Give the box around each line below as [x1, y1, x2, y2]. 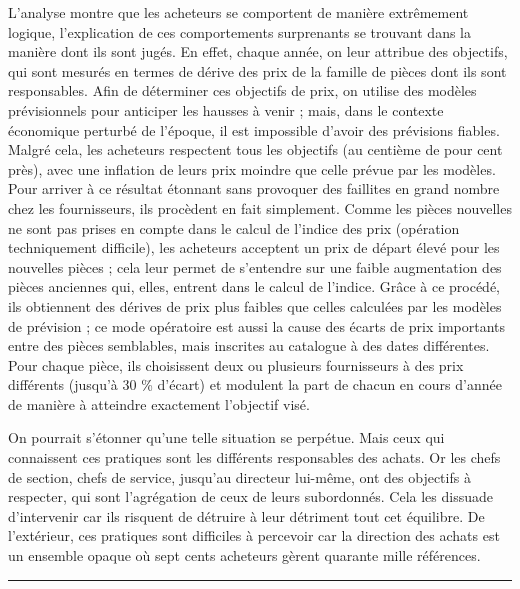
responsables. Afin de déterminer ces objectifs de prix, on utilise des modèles [8, 80, 477, 101]
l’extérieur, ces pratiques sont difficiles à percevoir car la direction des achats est [8, 525, 500, 546]
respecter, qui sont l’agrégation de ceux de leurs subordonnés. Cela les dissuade [8, 486, 493, 507]
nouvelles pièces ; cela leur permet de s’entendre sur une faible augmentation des [8, 256, 502, 277]
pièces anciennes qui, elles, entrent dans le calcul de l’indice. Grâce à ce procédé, [8, 276, 501, 297]
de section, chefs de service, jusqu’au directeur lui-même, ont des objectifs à [8, 466, 471, 487]
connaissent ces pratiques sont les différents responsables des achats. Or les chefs [8, 447, 501, 468]
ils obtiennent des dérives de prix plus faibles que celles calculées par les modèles [8, 295, 502, 316]
